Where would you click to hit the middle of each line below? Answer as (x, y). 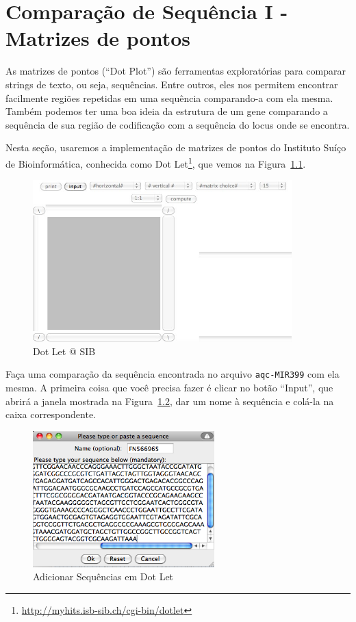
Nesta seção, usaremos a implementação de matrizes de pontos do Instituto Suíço (176, 147)
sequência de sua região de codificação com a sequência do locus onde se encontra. (178, 124)
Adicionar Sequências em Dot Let (103, 576)
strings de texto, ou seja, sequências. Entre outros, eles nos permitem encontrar (172, 84)
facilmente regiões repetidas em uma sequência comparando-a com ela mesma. (169, 98)
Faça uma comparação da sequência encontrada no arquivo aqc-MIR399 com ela (173, 374)
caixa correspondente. (51, 414)
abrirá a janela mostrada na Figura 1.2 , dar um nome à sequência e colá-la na (170, 401)
